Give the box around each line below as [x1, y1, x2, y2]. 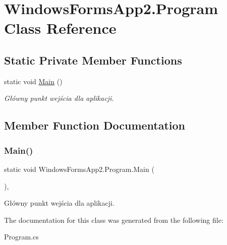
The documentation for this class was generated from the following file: [4, 214, 223, 225]
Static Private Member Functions [4, 52, 182, 68]
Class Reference [4, 18, 117, 38]
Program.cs [4, 231, 39, 242]
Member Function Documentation [4, 117, 186, 133]
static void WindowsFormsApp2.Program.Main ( [4, 163, 154, 174]
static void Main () [4, 76, 63, 86]
